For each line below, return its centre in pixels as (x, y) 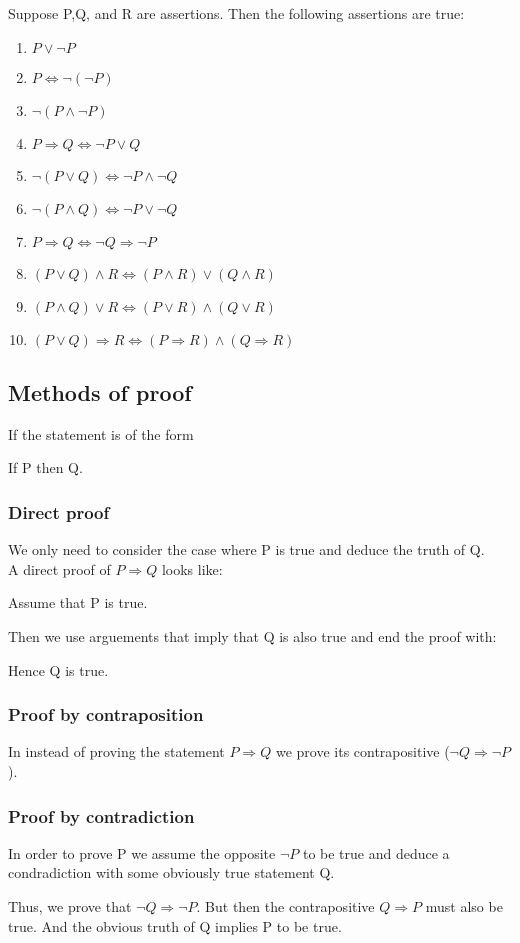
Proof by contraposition (106, 714)
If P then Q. (45, 467)
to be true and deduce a (376, 852)
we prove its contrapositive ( (362, 751)
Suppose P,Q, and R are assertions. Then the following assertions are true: (236, 13)
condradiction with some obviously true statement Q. (171, 872)
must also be (464, 905)
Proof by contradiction (101, 815)
